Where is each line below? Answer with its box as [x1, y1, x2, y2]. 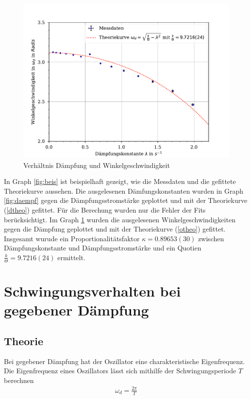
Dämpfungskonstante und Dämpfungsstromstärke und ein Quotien [4, 243, 201, 253]
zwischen [198, 233, 224, 243]
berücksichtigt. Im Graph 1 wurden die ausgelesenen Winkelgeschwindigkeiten [4, 214, 235, 224]
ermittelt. [57, 252, 85, 262]
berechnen [4, 375, 34, 385]
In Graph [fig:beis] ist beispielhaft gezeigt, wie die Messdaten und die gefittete [4, 176, 236, 186]
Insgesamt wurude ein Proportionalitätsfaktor [4, 233, 140, 243]
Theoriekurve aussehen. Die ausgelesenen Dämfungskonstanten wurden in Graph [4, 185, 244, 196]
